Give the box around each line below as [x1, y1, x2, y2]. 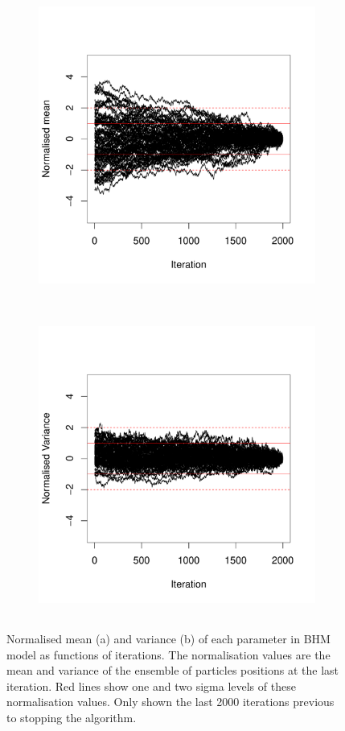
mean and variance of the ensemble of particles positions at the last [6, 662, 339, 679]
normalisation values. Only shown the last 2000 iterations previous [6, 693, 335, 710]
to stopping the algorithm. [6, 709, 137, 726]
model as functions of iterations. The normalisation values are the [6, 646, 331, 663]
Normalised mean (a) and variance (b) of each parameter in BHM [6, 630, 331, 647]
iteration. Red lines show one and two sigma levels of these [6, 677, 296, 694]
